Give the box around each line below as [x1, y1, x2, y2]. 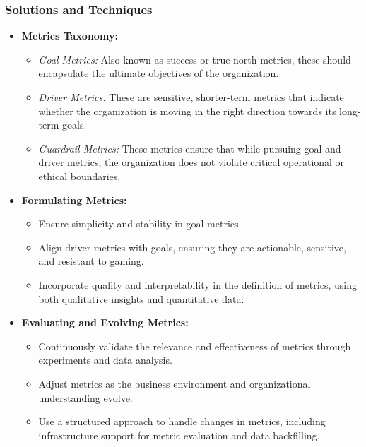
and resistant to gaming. [38, 254, 144, 268]
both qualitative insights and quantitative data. [38, 291, 244, 306]
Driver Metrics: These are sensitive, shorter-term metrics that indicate [38, 90, 344, 104]
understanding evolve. [38, 390, 133, 405]
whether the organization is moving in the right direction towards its [38, 103, 336, 118]
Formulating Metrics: [21, 192, 127, 207]
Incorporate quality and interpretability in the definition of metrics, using [38, 277, 357, 292]
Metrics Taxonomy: [21, 28, 118, 43]
